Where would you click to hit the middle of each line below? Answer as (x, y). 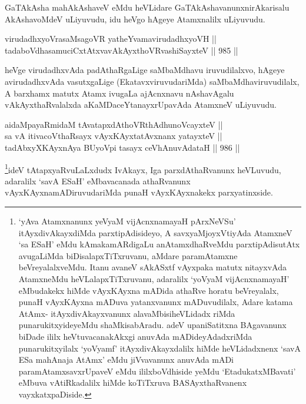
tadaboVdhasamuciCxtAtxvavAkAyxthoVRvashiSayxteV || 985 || (122, 50)
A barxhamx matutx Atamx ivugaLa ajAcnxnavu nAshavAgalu (119, 93)
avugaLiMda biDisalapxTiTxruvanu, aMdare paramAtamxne (128, 255)
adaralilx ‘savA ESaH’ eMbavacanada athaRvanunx (98, 181)
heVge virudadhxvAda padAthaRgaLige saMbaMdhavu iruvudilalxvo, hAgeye (145, 70)
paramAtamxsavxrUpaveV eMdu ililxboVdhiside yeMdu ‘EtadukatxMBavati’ (157, 371)
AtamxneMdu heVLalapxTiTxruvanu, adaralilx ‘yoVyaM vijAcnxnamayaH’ (154, 278)
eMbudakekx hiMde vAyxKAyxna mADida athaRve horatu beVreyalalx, (149, 290)
